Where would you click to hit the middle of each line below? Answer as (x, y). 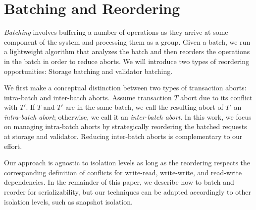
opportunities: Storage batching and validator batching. (88, 71)
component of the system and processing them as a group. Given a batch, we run (127, 41)
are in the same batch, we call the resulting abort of (144, 107)
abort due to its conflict (216, 97)
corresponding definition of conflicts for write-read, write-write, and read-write (123, 172)
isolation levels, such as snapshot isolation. (68, 201)
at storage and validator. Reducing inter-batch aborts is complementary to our (123, 136)
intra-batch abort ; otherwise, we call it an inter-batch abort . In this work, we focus (128, 116)
